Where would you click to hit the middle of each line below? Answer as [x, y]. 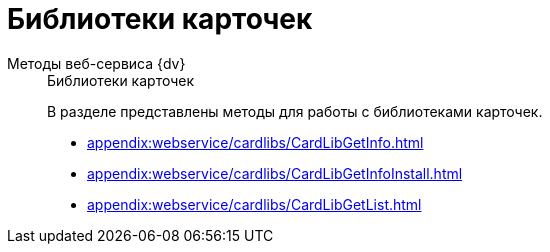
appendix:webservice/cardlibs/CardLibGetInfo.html [255, 142]
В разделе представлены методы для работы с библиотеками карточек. [295, 111]
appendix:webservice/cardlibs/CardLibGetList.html [254, 204]
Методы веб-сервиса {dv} [96, 63]
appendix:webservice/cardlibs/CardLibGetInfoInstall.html [275, 173]
